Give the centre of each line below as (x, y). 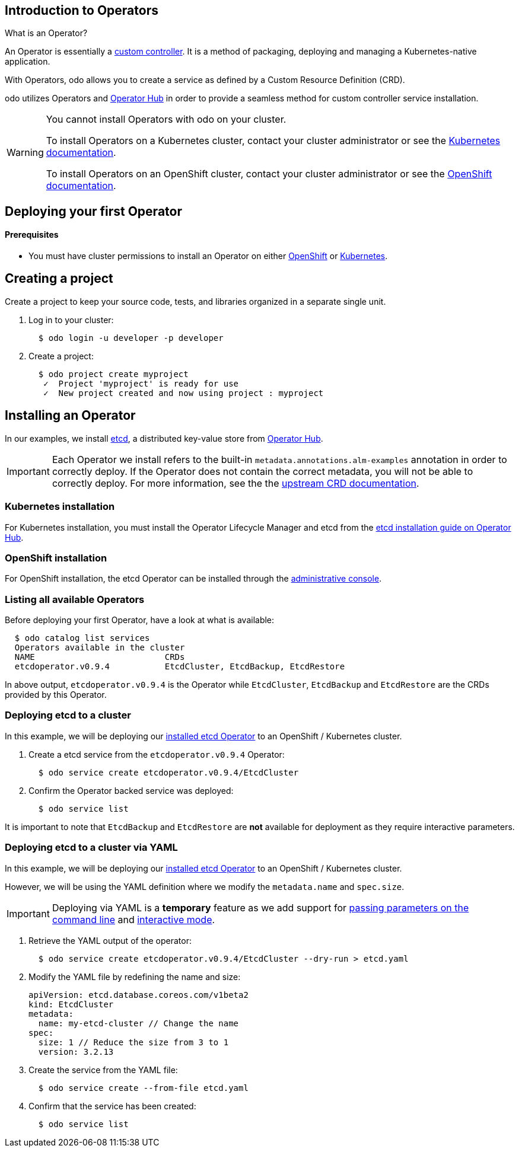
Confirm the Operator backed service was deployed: (131, 790)
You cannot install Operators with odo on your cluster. (166, 119)
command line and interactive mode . (133, 919)
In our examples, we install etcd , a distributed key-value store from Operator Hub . (164, 438)
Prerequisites (32, 235)
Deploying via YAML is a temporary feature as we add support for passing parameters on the (260, 907)
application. (28, 62)
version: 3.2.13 (76, 1052)
